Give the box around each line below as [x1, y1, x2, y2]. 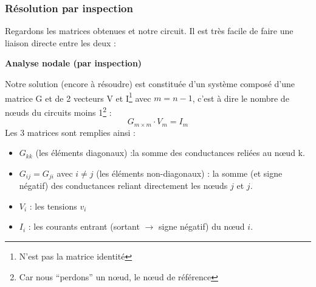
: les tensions [29, 199, 77, 212]
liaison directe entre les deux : [5, 36, 116, 49]
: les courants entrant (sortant [28, 220, 140, 233]
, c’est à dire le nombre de [192, 91, 289, 104]
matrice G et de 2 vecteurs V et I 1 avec [5, 90, 151, 104]
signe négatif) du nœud [158, 220, 245, 233]
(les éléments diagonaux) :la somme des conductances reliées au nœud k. [35, 146, 305, 159]
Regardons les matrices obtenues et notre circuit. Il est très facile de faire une [5, 24, 294, 37]
